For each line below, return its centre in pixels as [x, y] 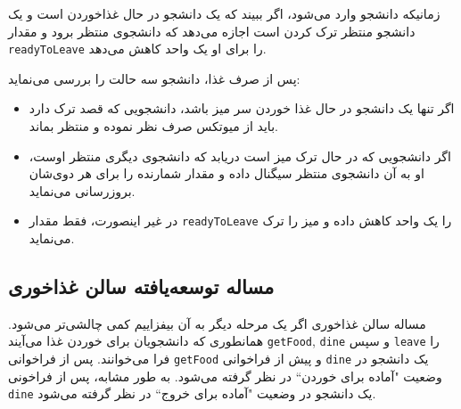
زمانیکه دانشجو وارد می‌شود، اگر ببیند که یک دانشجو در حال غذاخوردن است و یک [224, 13]
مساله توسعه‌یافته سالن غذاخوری [141, 286]
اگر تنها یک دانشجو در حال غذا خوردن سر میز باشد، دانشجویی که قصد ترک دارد [242, 108]
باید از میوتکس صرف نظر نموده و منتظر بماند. [153, 126]
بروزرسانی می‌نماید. [82, 190]
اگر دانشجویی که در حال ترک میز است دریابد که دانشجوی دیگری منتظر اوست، [240, 155]
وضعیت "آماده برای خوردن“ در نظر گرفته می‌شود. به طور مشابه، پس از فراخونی [225, 376]
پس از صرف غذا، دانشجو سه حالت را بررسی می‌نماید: [154, 78]
